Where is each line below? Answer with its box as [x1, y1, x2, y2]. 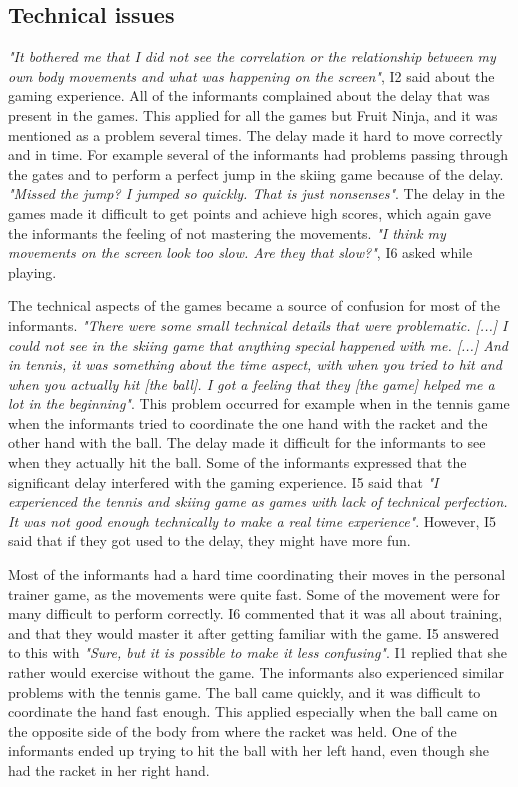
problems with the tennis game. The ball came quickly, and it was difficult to [8, 681, 481, 702]
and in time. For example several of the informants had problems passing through [8, 144, 509, 165]
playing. [8, 261, 57, 282]
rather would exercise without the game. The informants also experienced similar [8, 662, 504, 683]
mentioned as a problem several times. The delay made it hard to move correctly [8, 124, 503, 145]
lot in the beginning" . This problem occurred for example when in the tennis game [8, 393, 510, 414]
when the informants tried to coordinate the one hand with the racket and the [8, 412, 488, 433]
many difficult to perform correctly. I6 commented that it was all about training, [8, 603, 503, 624]
